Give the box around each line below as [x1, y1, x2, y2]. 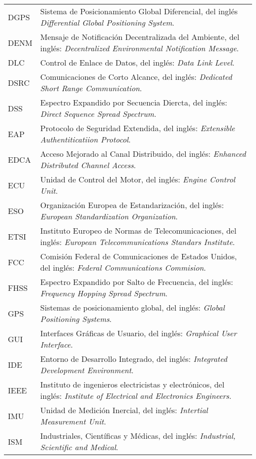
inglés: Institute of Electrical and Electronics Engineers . [40, 390, 231, 401]
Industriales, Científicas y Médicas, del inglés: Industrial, [40, 430, 236, 441]
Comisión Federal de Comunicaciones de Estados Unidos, [40, 250, 237, 262]
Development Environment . [40, 364, 134, 376]
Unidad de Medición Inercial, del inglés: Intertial [40, 404, 208, 416]
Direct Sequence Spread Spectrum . [40, 108, 157, 119]
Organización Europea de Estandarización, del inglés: [40, 199, 224, 211]
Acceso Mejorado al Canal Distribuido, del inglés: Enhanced [40, 148, 246, 159]
